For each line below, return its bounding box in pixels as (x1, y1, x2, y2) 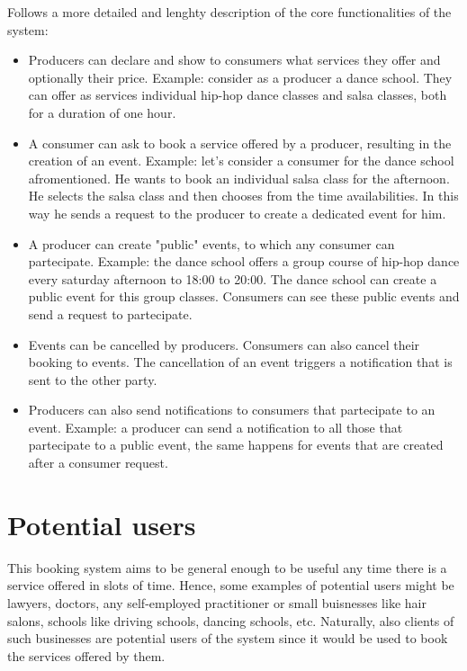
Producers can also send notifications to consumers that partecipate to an (28, 400, 436, 419)
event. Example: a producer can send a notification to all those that (28, 417, 403, 436)
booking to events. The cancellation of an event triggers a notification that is (28, 353, 453, 371)
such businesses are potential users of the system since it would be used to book (7, 629, 448, 648)
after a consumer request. (28, 453, 168, 472)
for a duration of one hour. (28, 103, 176, 121)
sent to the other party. (28, 370, 157, 389)
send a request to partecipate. (28, 304, 193, 323)
